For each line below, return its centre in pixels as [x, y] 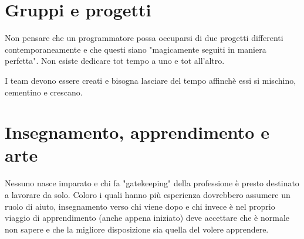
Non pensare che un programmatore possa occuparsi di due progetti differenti [144, 38]
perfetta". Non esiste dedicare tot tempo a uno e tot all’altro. [115, 61]
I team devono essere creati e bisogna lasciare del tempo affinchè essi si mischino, [151, 80]
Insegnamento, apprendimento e [137, 132]
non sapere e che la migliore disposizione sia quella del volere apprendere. [137, 229]
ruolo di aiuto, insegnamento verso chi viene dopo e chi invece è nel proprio [140, 206]
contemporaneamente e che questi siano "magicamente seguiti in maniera [136, 49]
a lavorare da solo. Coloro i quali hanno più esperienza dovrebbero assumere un [148, 194]
